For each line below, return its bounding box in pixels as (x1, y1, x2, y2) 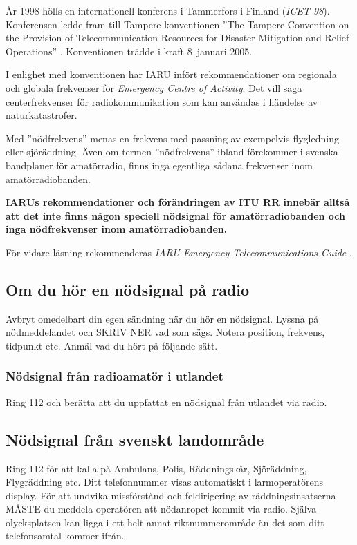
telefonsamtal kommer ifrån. (6, 528, 125, 543)
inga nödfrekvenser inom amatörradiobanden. (6, 222, 228, 236)
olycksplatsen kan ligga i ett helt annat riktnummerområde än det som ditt (6, 515, 324, 529)
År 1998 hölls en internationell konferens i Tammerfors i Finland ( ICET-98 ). (6, 3, 330, 17)
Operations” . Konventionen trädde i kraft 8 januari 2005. (6, 44, 253, 58)
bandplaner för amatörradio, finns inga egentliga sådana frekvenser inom (6, 157, 313, 172)
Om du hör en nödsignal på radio (6, 278, 250, 300)
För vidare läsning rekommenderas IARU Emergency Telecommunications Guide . (6, 245, 352, 259)
